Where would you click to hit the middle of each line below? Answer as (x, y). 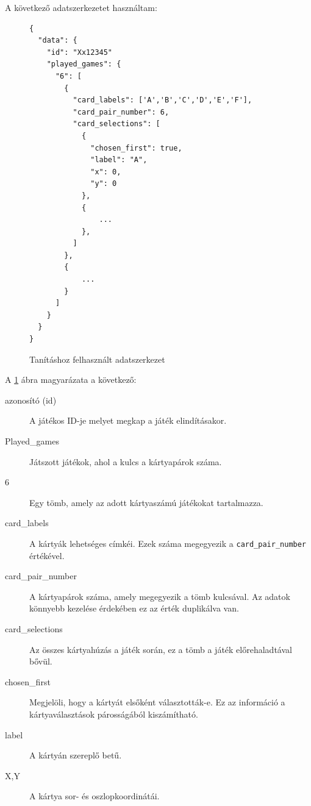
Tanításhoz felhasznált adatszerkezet (97, 359)
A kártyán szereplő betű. (76, 755)
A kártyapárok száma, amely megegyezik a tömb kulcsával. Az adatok (160, 596)
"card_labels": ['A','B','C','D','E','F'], (163, 100)
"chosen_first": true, (136, 148)
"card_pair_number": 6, (121, 112)
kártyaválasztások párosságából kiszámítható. (114, 714)
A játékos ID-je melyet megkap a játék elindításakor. (128, 420)
